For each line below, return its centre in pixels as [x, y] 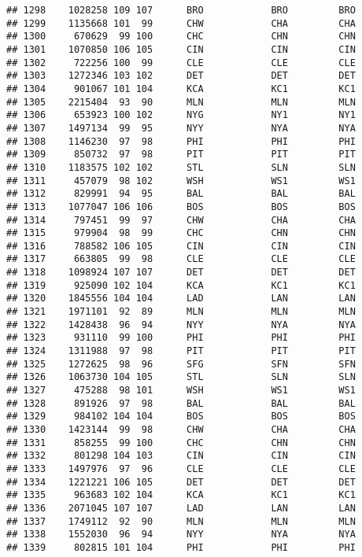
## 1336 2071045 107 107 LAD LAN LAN [181, 508]
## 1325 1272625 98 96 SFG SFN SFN [181, 364]
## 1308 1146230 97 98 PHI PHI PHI [181, 141]
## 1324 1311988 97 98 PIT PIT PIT [181, 351]
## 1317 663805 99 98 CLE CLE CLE [181, 259]
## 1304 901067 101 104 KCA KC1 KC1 [181, 89]
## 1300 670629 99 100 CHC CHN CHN [181, 37]
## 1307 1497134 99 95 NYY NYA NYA [181, 128]
